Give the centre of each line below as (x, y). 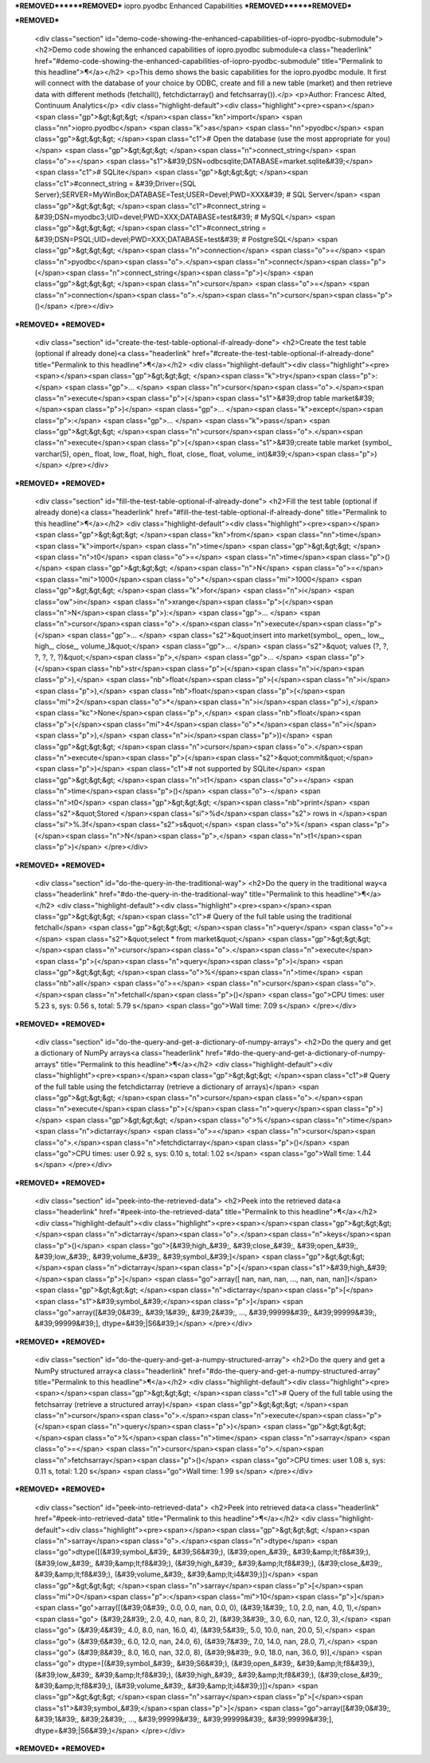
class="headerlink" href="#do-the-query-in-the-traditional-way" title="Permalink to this (179, 894)
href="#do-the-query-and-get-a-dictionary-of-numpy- (296, 1053)
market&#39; (353, 398)
